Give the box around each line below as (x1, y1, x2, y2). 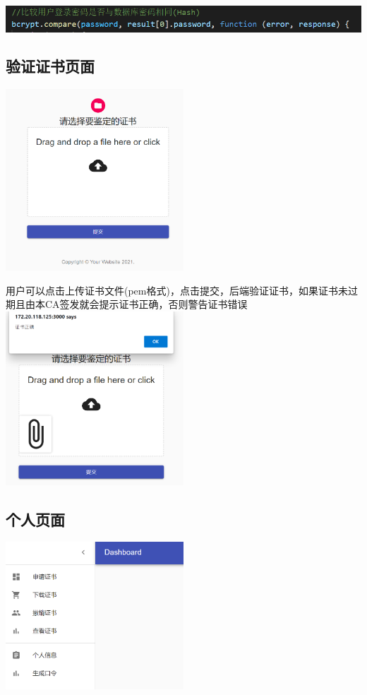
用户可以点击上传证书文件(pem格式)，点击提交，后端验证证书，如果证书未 (6, 283, 348, 297)
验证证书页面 (6, 55, 95, 77)
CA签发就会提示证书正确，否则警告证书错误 (44, 297, 248, 311)
